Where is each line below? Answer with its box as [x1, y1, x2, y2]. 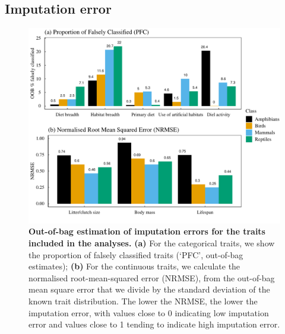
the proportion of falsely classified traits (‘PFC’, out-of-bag [28, 248, 243, 261]
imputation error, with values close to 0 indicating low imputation [28, 306, 269, 319]
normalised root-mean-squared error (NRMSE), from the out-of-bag [28, 271, 275, 284]
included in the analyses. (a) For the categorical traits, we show [28, 236, 275, 249]
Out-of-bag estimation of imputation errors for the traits [28, 225, 265, 237]
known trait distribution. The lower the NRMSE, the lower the [28, 294, 258, 307]
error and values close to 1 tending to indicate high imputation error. [28, 318, 280, 330]
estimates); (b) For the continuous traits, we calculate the [28, 260, 240, 272]
